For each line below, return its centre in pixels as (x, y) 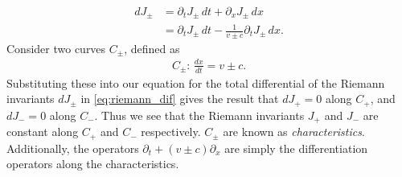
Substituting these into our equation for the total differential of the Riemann (196, 82)
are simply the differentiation (296, 148)
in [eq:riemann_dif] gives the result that (180, 99)
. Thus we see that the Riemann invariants (199, 115)
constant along (43, 132)
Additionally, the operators (73, 148)
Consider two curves (56, 48)
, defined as (152, 48)
